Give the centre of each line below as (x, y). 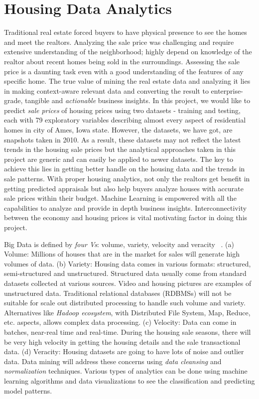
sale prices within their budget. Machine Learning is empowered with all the (120, 198)
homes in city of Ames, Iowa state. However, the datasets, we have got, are (118, 130)
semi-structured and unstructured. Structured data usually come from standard (125, 273)
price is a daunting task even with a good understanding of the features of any (124, 71)
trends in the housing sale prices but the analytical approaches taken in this (120, 149)
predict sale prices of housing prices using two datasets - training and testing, (122, 110)
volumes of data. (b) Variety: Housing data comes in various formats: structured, (128, 263)
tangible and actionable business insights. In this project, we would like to (138, 100)
